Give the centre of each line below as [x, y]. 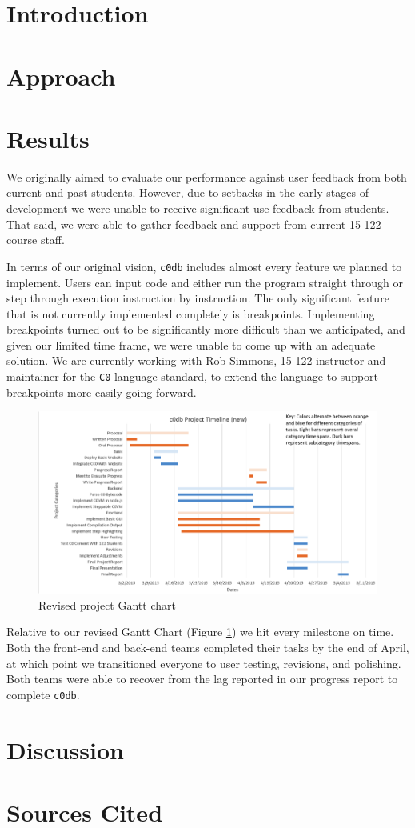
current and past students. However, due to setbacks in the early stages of [188, 192]
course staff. [36, 240]
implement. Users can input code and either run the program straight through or [205, 282]
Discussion [65, 749]
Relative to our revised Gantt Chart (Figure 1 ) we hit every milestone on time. [200, 632]
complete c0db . [43, 694]
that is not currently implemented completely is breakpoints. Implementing [191, 313]
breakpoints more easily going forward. [102, 392]
